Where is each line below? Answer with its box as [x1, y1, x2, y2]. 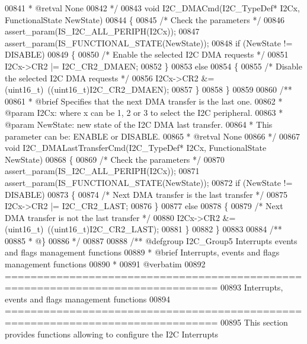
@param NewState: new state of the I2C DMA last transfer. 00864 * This [5, 118, 273, 130]
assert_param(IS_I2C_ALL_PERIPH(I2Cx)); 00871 [5, 165, 200, 177]
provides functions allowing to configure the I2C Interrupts [5, 327, 219, 340]
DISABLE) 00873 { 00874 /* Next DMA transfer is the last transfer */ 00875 [5, 188, 288, 200]
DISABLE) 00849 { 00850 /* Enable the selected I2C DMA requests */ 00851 [5, 48, 289, 61]
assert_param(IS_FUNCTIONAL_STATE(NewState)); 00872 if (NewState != [5, 176, 293, 188]
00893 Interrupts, [220, 281, 283, 293]
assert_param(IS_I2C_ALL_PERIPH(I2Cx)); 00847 [5, 25, 200, 37]
